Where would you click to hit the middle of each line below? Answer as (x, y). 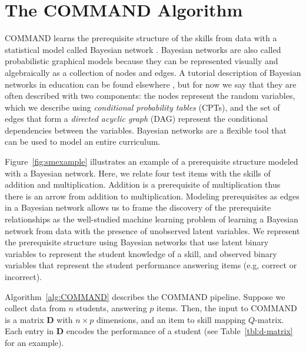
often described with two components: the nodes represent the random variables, (150, 96)
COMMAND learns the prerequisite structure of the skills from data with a (141, 38)
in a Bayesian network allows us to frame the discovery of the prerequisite (138, 207)
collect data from (35, 308)
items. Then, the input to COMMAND (227, 308)
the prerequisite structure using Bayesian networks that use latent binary (137, 242)
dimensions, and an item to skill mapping (171, 319)
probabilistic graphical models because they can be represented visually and (142, 61)
